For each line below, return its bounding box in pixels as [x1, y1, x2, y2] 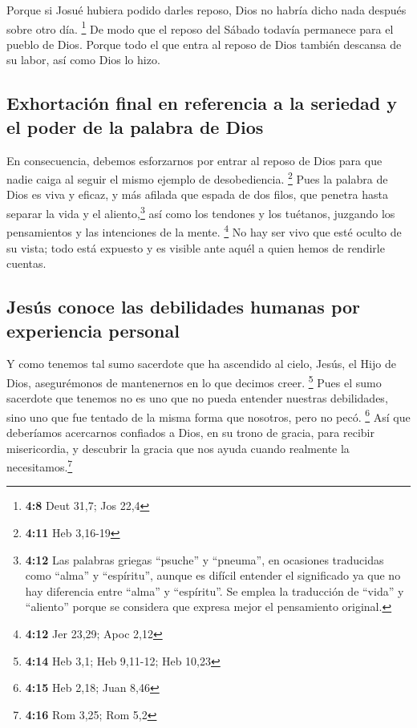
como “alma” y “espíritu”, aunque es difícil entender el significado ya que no [25, 567, 401, 584]
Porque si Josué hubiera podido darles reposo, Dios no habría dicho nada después [6, 2, 407, 18]
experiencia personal [6, 317, 180, 342]
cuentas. [6, 255, 47, 272]
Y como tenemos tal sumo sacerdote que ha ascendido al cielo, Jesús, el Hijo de [6, 355, 396, 372]
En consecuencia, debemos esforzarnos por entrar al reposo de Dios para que [6, 152, 383, 168]
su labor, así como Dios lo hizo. [6, 51, 160, 68]
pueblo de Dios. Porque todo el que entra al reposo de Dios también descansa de [6, 35, 402, 52]
